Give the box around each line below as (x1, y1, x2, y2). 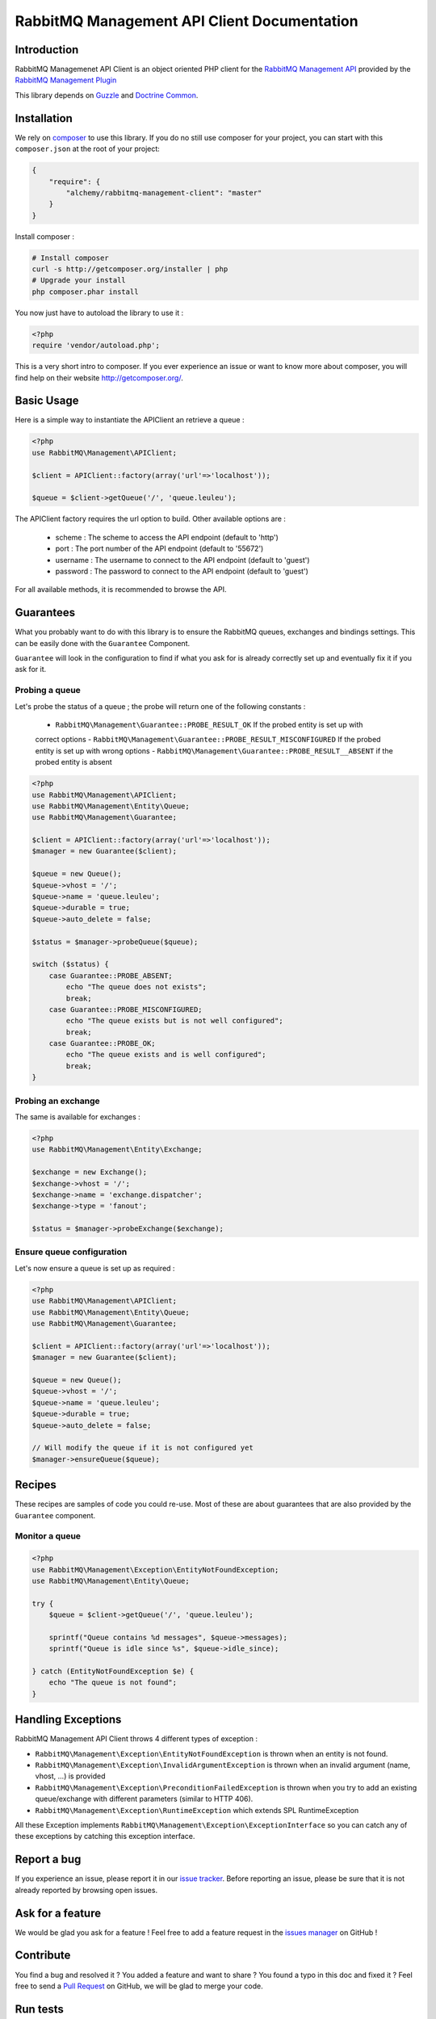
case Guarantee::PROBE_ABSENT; (48, 971, 173, 980)
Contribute (15, 1949, 71, 1962)
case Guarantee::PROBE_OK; (48, 1039, 157, 1048)
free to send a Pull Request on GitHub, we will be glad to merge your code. (15, 1981, 263, 1991)
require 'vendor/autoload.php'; (31, 341, 161, 350)
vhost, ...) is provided (35, 1771, 106, 1781)
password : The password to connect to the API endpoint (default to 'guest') (55, 566, 308, 576)
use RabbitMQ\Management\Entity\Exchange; (31, 1145, 203, 1154)
